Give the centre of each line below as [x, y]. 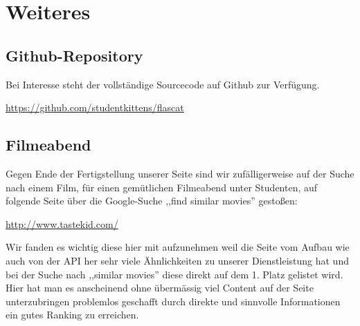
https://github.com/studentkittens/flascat [95, 107]
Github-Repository [74, 55]
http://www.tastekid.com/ [62, 223]
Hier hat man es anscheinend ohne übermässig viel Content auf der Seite [160, 288]
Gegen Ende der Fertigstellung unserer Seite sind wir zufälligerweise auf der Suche [180, 173]
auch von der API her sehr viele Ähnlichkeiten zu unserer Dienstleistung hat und [177, 260]
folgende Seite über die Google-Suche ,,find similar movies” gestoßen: [152, 201]
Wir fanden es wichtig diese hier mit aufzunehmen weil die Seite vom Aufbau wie [178, 247]
